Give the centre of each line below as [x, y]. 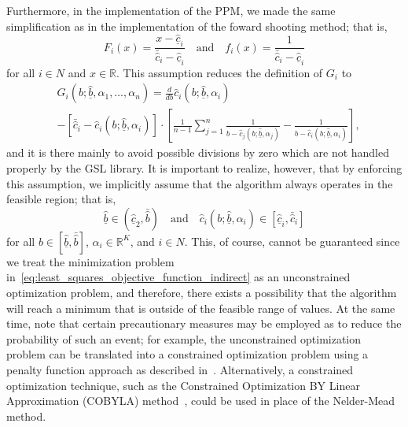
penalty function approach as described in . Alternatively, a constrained [180, 369]
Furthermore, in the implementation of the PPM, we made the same [171, 10]
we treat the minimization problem [90, 261]
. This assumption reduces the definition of [220, 72]
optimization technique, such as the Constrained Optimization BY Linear [183, 385]
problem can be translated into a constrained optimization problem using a [187, 354]
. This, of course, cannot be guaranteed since [292, 241]
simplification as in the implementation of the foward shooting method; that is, [197, 26]
